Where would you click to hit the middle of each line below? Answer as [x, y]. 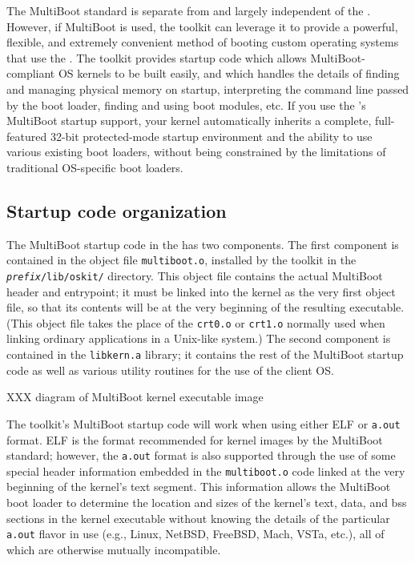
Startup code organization [117, 210]
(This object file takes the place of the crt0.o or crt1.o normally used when [196, 322]
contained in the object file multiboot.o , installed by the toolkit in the [181, 260]
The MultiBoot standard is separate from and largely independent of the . [189, 10]
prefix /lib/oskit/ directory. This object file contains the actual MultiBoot [195, 275]
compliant [31, 73]
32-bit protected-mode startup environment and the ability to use [211, 136]
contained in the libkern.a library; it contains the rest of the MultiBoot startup [205, 354]
